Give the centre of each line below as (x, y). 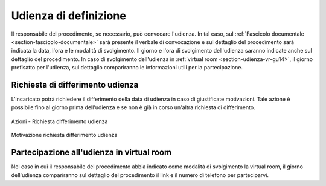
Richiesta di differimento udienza (75, 85)
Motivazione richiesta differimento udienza (64, 135)
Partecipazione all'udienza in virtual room (91, 152)
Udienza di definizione (69, 16)
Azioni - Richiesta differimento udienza (59, 121)
